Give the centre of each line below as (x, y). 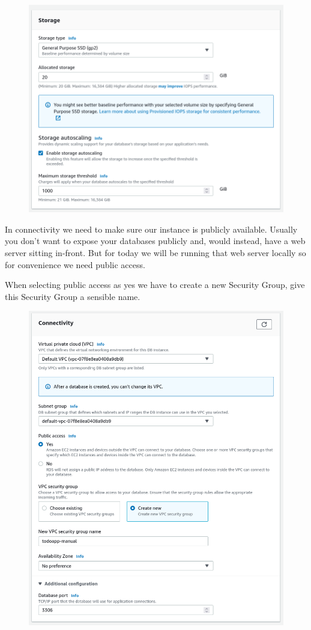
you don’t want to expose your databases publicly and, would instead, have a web (155, 241)
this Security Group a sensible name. (73, 296)
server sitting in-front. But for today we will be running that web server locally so (155, 252)
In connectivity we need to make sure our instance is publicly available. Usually (151, 229)
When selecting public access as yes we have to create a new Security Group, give (155, 285)
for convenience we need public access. (75, 264)
